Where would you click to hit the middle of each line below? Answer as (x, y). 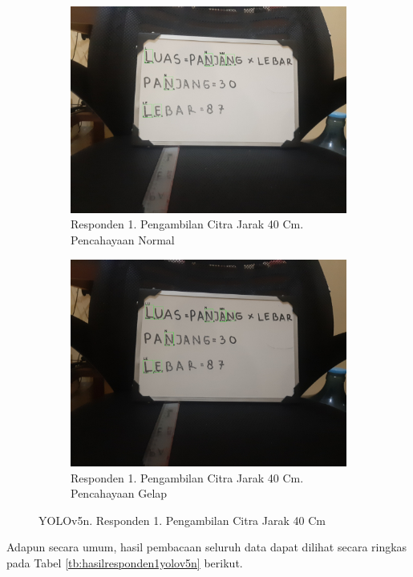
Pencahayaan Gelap (119, 493)
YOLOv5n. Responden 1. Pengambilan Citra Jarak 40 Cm (182, 520)
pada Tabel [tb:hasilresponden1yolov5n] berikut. (125, 562)
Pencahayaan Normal (123, 240)
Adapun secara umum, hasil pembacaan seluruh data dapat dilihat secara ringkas (207, 547)
